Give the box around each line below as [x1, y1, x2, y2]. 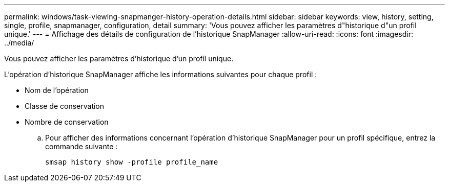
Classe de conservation [25, 102, 105, 110]
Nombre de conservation [25, 118, 109, 126]
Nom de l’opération [25, 86, 89, 95]
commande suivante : [45, 142, 118, 151]
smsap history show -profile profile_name [45, 158, 218, 166]
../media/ [4, 38, 34, 47]
